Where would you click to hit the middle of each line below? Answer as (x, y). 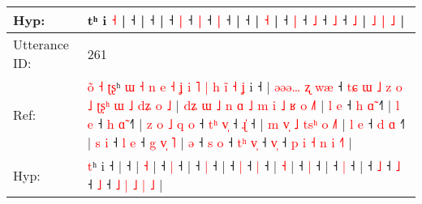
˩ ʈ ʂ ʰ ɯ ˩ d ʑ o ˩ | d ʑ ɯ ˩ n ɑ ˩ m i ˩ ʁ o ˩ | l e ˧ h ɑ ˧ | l (243, 105)
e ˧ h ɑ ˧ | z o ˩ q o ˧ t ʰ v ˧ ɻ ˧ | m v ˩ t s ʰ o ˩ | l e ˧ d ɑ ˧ (246, 123)
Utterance (41, 44)
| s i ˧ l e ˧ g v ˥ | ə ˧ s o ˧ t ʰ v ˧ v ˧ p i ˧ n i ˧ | (220, 142)
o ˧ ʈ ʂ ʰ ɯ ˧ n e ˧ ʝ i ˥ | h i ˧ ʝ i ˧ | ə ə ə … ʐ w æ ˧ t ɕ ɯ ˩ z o (245, 86)
